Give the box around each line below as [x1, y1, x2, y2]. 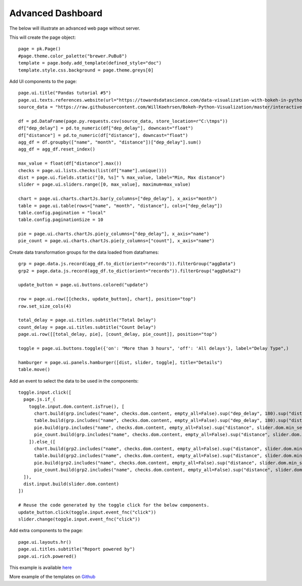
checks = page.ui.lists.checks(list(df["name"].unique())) [18, 168, 167, 173]
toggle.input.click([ [18, 389, 71, 395]
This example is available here [9, 564, 72, 570]
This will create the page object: [9, 34, 76, 40]
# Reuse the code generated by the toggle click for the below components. [18, 502, 209, 508]
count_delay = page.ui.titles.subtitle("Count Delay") [18, 324, 157, 330]
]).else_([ [28, 438, 56, 445]
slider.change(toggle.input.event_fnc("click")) [18, 516, 140, 522]
